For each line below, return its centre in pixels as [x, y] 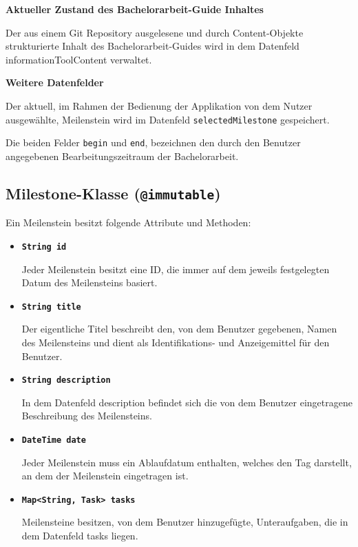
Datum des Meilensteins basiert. [89, 282]
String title [51, 307]
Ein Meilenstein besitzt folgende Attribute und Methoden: [128, 222]
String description [66, 380]
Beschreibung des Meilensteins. [87, 416]
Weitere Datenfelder [55, 82]
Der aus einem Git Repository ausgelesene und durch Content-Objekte [155, 32]
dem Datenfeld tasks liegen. [80, 536]
